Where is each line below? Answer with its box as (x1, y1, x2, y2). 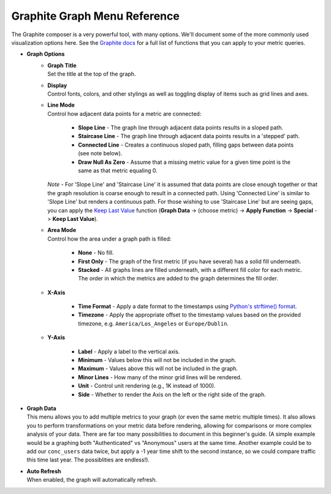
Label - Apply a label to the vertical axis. (78, 347, 180, 355)
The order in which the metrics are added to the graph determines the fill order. (78, 275, 278, 282)
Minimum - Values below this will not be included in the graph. (78, 357, 237, 364)
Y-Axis (47, 334, 66, 341)
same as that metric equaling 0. (78, 167, 158, 174)
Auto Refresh (26, 467, 61, 475)
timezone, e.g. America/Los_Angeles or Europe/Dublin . (78, 320, 229, 327)
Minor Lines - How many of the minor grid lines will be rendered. (78, 373, 242, 380)
